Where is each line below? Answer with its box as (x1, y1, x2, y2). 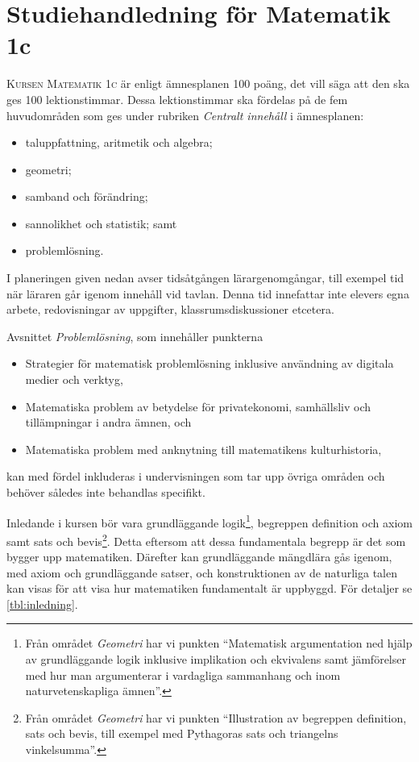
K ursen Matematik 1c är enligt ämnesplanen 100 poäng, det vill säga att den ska (6, 75, 410, 92)
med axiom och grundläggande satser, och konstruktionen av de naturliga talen (6, 564, 397, 581)
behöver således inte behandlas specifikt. (6, 484, 205, 500)
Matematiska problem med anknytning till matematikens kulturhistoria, (25, 440, 382, 457)
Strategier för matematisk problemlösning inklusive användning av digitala (25, 355, 394, 372)
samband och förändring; (25, 188, 148, 205)
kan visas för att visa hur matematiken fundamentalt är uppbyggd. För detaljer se (6, 580, 413, 597)
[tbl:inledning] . (6, 595, 78, 612)
